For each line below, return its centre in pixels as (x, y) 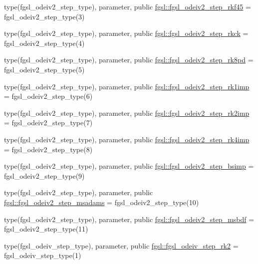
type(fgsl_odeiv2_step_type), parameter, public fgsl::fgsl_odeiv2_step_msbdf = (129, 219)
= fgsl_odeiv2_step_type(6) (48, 96)
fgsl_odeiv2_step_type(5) (44, 69)
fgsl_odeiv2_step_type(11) (46, 229)
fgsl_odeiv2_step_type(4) (44, 43)
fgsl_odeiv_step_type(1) (43, 255)
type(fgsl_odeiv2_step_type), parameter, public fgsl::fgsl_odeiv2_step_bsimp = (129, 166)
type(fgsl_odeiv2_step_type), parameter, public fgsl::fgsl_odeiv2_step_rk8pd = (129, 60)
